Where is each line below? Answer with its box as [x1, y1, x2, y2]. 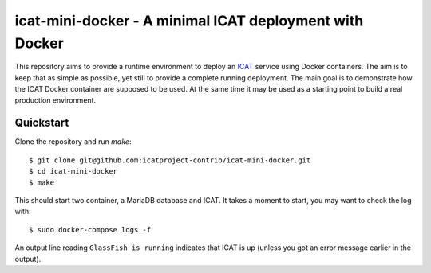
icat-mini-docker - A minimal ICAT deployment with [14, 12, 364, 29]
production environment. [14, 96, 96, 105]
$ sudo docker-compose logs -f [29, 225, 152, 234]
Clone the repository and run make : [14, 137, 132, 146]
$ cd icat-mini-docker [29, 167, 118, 176]
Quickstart [14, 116, 69, 130]
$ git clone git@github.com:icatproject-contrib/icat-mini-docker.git [29, 155, 311, 165]
